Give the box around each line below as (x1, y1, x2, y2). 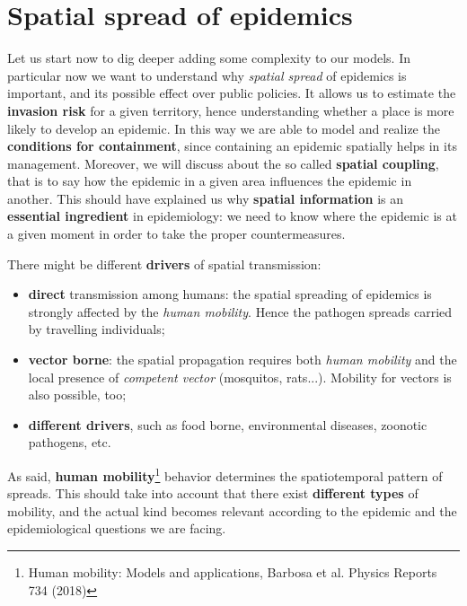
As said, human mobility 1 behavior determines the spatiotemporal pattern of (7, 464, 443, 485)
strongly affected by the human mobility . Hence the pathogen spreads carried (28, 302, 453, 321)
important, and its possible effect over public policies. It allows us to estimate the (7, 83, 456, 102)
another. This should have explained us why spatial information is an (7, 189, 404, 207)
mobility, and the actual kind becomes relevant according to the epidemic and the (7, 501, 457, 520)
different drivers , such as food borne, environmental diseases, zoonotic (28, 415, 427, 434)
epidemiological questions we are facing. (7, 519, 226, 538)
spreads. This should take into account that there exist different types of (7, 484, 419, 503)
